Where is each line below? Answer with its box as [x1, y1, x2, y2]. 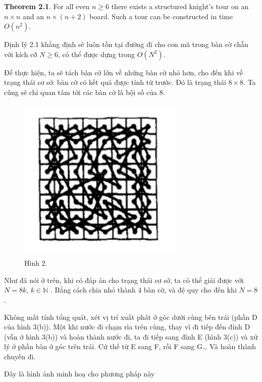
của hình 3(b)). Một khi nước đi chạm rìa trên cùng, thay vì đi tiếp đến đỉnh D [4, 321, 250, 332]
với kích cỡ [4, 49, 37, 59]
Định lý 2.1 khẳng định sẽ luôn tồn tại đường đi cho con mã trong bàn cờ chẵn [4, 39, 248, 50]
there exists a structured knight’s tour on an [111, 1, 249, 11]
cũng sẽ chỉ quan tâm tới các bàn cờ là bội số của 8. [4, 86, 165, 97]
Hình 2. [24, 258, 47, 268]
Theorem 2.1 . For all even [4, 1, 90, 11]
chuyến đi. [4, 351, 36, 361]
